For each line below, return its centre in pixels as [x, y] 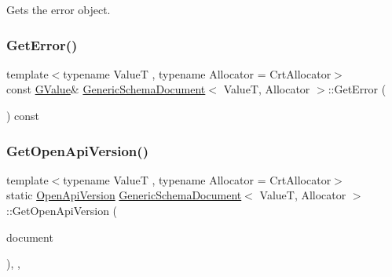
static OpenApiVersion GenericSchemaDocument [124, 195]
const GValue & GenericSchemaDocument [106, 89]
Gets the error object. [59, 9]
